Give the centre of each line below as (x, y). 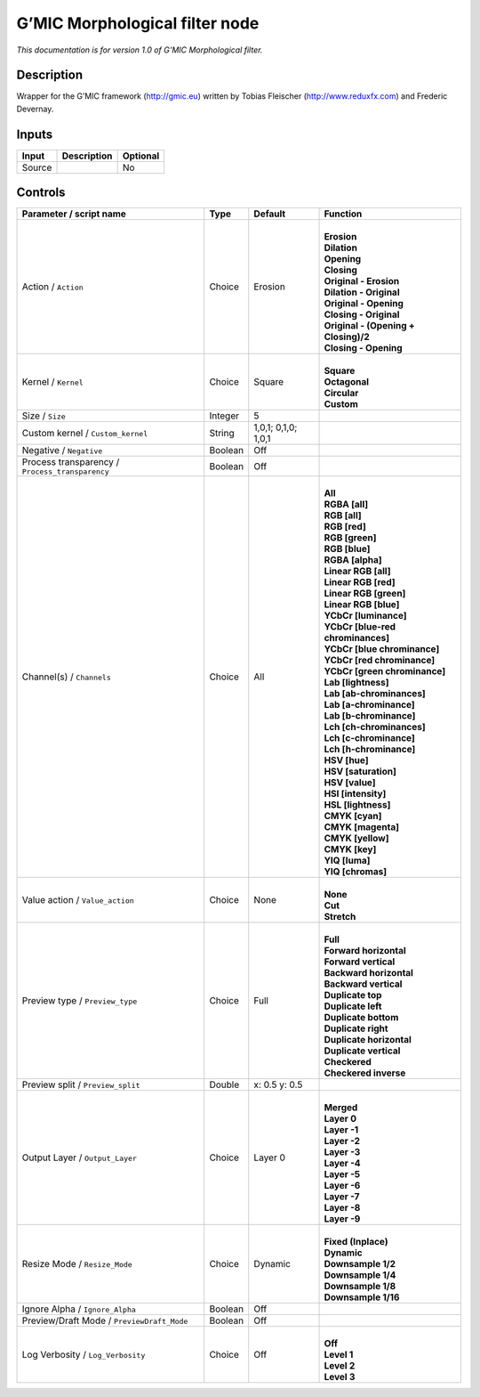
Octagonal (346, 382)
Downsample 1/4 (360, 1275)
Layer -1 (341, 1130)
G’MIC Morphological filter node (138, 23)
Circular (341, 394)
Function (343, 214)
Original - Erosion (362, 281)
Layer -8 (342, 1208)
